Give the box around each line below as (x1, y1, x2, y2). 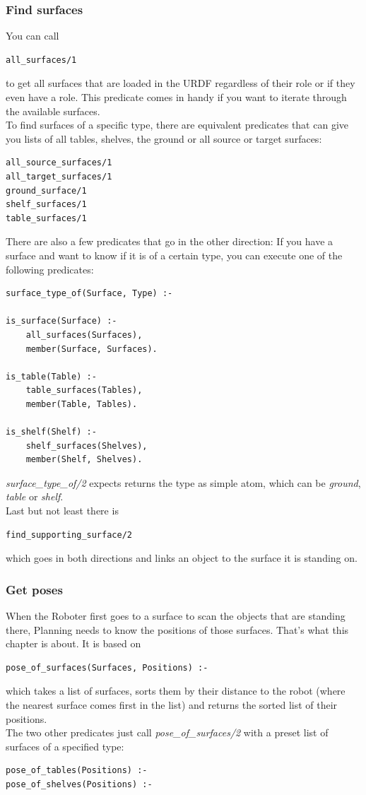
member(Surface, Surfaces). (25, 343, 158, 354)
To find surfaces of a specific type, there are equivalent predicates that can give (6, 117, 348, 132)
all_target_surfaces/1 (6, 171, 112, 182)
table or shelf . (6, 489, 64, 504)
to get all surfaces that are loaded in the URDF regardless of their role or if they (6, 76, 355, 90)
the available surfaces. (6, 103, 100, 118)
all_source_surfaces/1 (6, 158, 112, 168)
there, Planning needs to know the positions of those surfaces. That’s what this (6, 622, 349, 637)
